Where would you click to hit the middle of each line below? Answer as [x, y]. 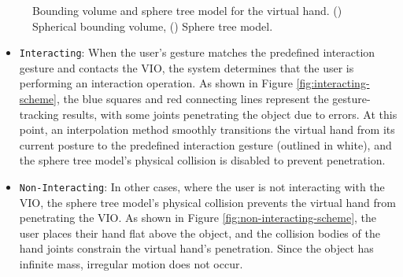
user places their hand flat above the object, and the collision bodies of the [200, 233]
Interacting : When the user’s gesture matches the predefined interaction [197, 52]
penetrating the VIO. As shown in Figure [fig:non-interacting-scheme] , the [198, 218]
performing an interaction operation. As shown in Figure [156, 83]
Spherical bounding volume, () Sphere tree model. [153, 26]
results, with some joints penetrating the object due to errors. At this [230, 114]
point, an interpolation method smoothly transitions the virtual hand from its [207, 129]
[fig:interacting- [333, 83]
